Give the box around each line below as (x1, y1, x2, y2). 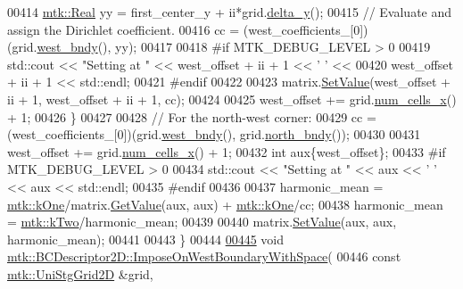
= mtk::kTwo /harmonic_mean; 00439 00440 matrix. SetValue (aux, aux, (7, 212, 397, 231)
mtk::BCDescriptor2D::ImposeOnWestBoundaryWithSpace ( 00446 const (7, 247, 401, 266)
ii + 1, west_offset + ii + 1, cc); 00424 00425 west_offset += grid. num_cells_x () (7, 89, 457, 108)
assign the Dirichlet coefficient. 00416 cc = (7, 20, 240, 38)
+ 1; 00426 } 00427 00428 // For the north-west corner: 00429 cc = (7, 107, 376, 126)
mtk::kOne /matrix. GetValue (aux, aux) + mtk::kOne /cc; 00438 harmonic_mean (7, 194, 443, 213)
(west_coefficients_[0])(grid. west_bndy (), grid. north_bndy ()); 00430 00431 (7, 125, 421, 144)
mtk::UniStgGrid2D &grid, (7, 264, 153, 283)
